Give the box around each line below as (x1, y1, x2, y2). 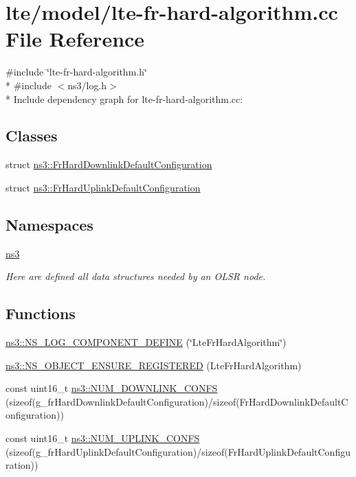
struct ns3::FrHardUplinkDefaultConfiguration (5, 180, 201, 194)
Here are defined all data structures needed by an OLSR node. (5, 269, 266, 283)
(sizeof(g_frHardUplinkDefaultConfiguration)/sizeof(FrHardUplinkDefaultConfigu (5, 444, 351, 458)
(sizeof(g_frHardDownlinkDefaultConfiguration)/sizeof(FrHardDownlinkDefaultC (5, 394, 348, 408)
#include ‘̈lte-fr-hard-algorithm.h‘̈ (5, 65, 147, 79)
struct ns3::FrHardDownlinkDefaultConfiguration (5, 157, 212, 172)
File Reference (5, 25, 145, 53)
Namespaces (5, 213, 93, 235)
